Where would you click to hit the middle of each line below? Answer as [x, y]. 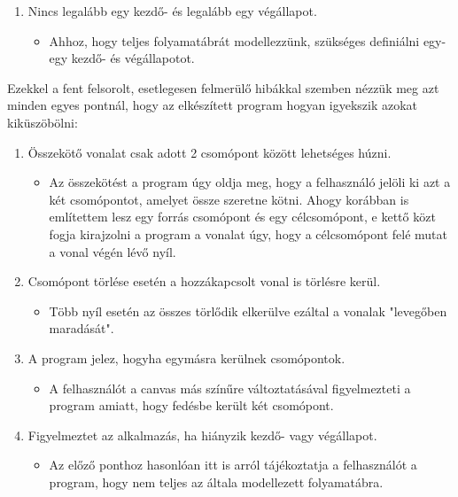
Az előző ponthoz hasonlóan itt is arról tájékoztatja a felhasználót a [233, 465]
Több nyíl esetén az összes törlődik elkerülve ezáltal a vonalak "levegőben [248, 311]
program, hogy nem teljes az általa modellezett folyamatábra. [216, 481]
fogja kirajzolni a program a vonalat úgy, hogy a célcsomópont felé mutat [248, 233]
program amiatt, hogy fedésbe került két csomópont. [191, 405]
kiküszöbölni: [43, 122]
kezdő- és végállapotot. [133, 58]
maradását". [82, 328]
